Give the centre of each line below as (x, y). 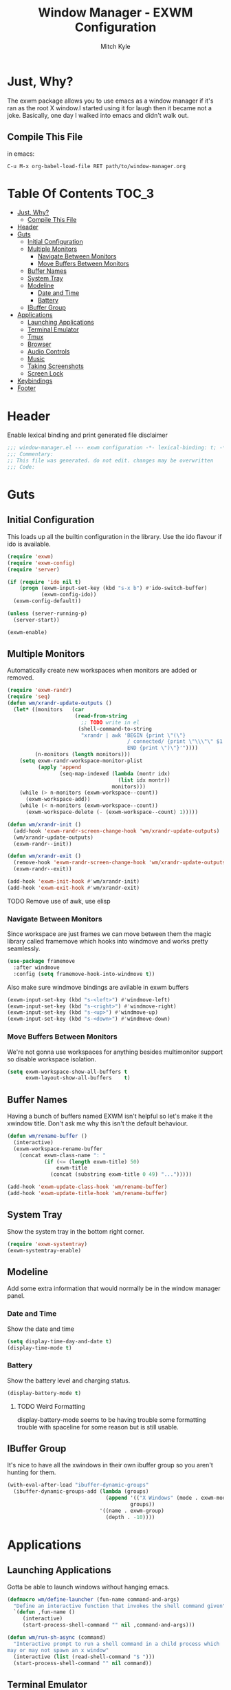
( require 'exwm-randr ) (40, 691)
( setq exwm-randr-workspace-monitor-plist (81, 761)
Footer (26, 388)
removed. (21, 678)
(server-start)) (36, 620)
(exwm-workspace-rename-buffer (58, 1149)
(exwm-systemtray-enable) (44, 1250)
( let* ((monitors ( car (49, 710)
